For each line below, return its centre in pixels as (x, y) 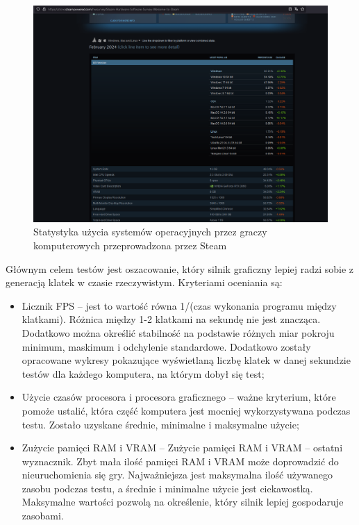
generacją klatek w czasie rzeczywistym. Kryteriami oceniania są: (144, 282)
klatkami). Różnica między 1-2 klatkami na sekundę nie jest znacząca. (171, 319)
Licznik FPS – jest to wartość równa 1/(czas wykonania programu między (179, 305)
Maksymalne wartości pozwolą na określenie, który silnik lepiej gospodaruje (183, 502)
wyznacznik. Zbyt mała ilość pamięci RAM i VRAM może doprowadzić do (180, 461)
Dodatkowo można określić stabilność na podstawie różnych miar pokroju (178, 332)
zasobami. (43, 516)
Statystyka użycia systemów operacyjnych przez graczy (150, 232)
